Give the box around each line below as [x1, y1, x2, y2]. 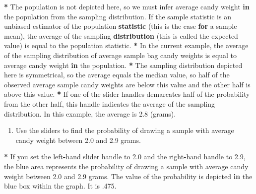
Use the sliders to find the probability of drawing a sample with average [15, 125, 234, 135]
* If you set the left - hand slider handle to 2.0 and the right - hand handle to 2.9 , [4, 151, 246, 162]
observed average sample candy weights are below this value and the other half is [4, 79, 251, 89]
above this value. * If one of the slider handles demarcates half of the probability [4, 89, 250, 99]
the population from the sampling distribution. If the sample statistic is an [4, 11, 231, 21]
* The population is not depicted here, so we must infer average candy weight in [4, 1, 250, 11]
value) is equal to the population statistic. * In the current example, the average [4, 40, 249, 51]
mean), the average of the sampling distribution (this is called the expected [4, 30, 238, 41]
